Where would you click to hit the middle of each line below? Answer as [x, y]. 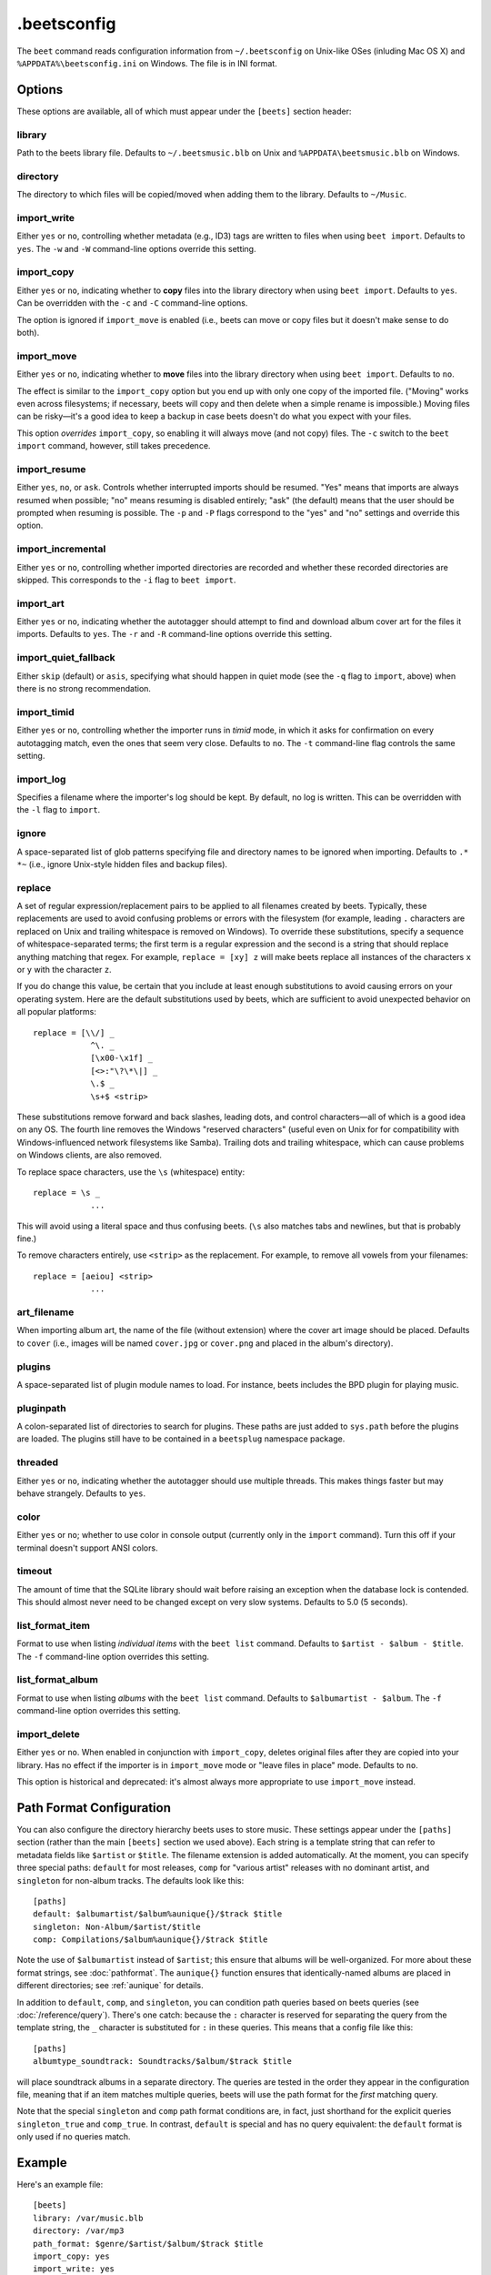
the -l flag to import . [59, 810]
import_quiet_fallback [66, 658]
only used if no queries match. [74, 2137]
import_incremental [61, 549]
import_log [41, 779]
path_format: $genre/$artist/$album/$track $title [148, 2244]
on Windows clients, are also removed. [90, 1155]
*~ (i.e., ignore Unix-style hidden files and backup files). [122, 864]
